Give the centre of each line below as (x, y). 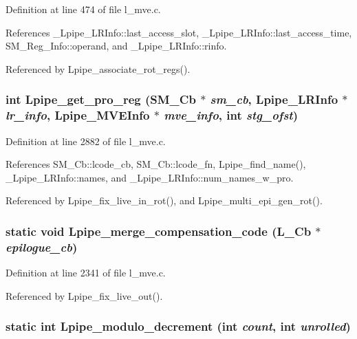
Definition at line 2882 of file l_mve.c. (86, 141)
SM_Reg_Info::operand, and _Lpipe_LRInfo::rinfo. (116, 46)
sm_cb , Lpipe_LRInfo (274, 99)
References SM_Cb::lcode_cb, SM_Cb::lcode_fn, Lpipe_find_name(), (156, 164)
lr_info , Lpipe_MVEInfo (78, 115)
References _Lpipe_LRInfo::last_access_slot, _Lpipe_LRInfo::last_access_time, (179, 32)
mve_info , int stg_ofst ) (231, 115)
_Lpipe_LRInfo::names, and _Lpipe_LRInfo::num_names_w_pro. (150, 177)
